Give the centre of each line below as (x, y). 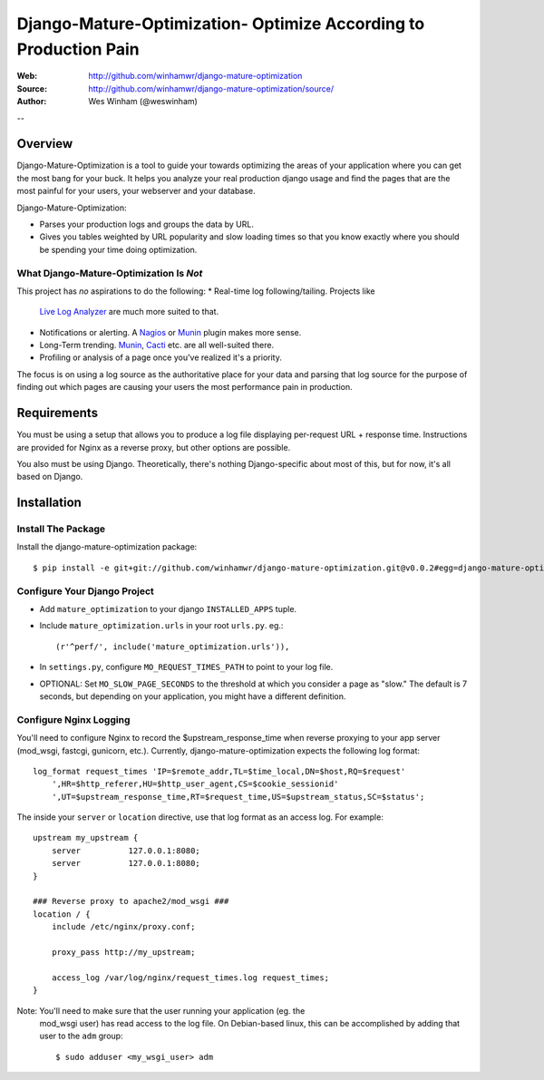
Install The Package (61, 529)
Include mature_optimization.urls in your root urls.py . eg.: (161, 626)
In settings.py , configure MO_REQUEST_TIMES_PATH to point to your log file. (186, 667)
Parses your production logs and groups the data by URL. (146, 224)
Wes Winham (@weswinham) (143, 102)
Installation (49, 503)
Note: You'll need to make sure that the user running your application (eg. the (161, 1010)
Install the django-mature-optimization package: (107, 547)
